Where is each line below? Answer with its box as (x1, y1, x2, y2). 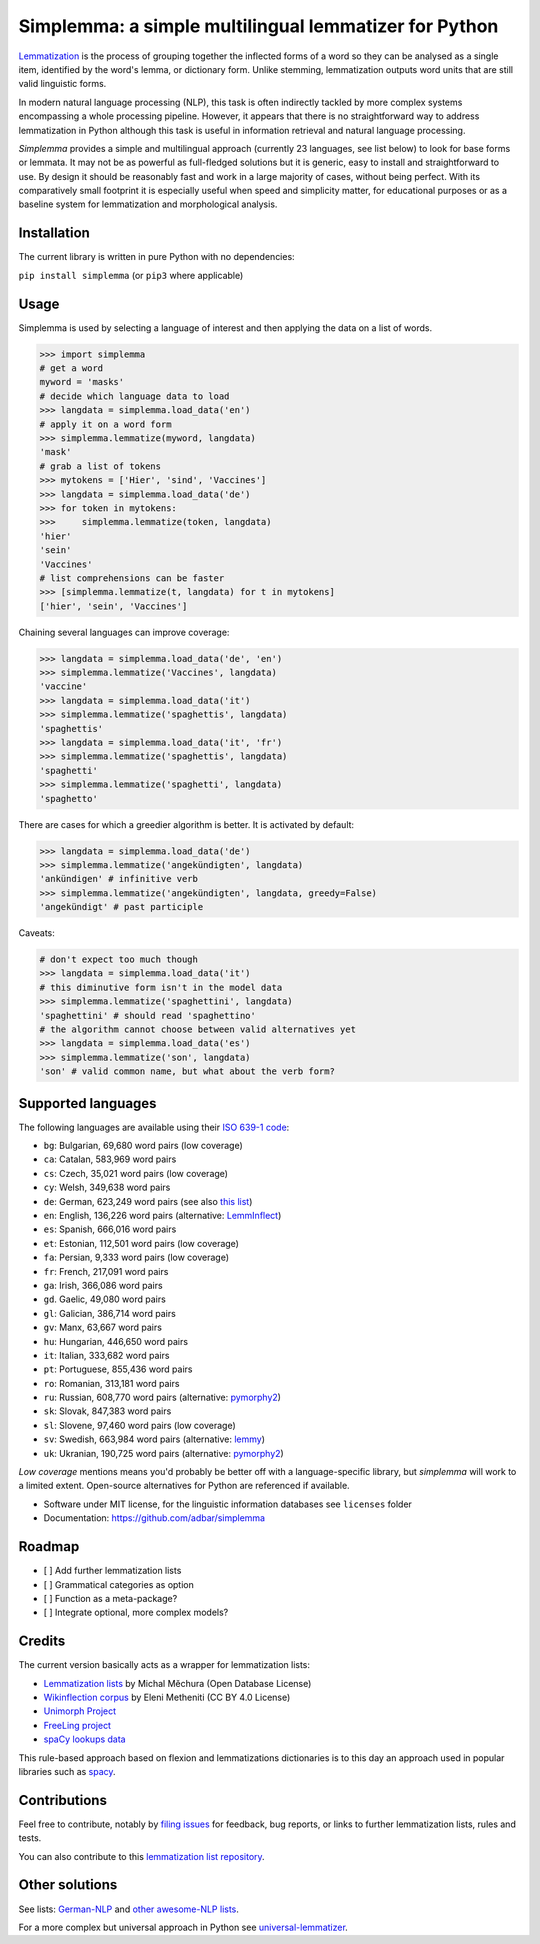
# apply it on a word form (39, 418, 172, 430)
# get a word (39, 363, 104, 374)
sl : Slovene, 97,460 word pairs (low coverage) (43, 1419, 237, 1431)
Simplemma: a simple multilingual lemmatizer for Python (18, 15, 499, 37)
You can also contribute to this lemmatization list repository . (18, 1850, 265, 1862)
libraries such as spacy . (18, 1765, 116, 1777)
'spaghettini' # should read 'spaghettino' (39, 1010, 257, 1021)
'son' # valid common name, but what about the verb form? (39, 1066, 335, 1077)
